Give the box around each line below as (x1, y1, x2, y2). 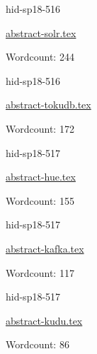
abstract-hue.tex (6, 169, 76, 184)
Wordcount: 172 (6, 121, 74, 136)
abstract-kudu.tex (6, 313, 83, 328)
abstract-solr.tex (6, 25, 76, 40)
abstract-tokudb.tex (6, 97, 91, 112)
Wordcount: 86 (6, 337, 69, 352)
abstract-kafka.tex (6, 241, 84, 256)
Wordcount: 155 (6, 193, 74, 208)
